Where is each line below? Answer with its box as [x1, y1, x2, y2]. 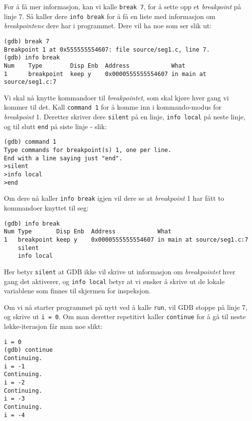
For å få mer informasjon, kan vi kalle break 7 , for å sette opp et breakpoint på [4, 1, 241, 11]
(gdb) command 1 [4, 138, 57, 146]
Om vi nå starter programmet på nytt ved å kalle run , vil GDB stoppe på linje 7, [4, 302, 248, 312]
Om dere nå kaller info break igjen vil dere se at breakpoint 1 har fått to [4, 193, 224, 203]
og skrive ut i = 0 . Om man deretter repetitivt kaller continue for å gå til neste [4, 311, 246, 322]
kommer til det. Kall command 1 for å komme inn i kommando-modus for [4, 102, 222, 112]
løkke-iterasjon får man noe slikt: [4, 321, 103, 331]
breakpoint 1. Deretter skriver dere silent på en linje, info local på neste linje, [4, 112, 246, 122]
